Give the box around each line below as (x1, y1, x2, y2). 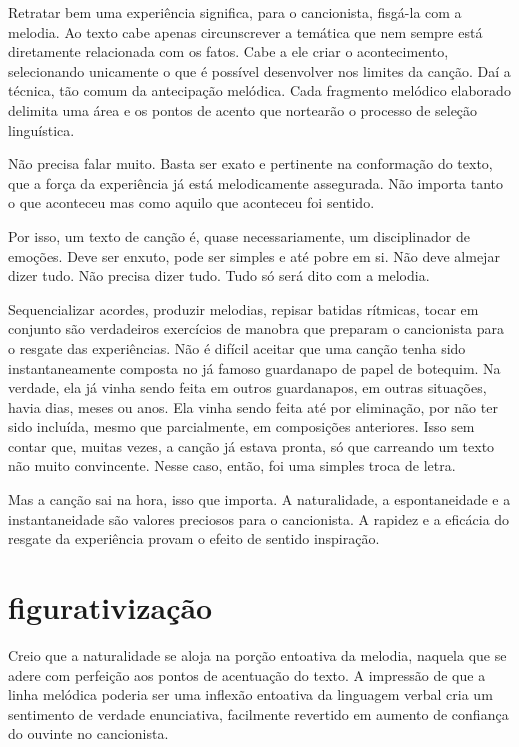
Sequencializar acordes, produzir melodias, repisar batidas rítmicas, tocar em (8, 298, 479, 319)
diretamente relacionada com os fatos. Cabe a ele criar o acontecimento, (8, 41, 449, 62)
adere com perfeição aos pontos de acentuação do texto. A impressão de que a (8, 664, 486, 685)
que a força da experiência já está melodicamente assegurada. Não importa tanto (8, 172, 504, 193)
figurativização (8, 587, 213, 628)
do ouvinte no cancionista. (8, 723, 169, 744)
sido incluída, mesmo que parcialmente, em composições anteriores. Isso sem (8, 416, 475, 437)
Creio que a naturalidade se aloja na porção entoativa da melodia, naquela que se (8, 644, 507, 665)
